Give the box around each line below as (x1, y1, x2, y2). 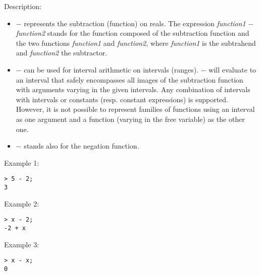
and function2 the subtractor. (16, 47, 108, 58)
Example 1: (4, 157, 39, 168)
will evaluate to (209, 64, 256, 75)
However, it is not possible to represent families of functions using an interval (16, 104, 255, 114)
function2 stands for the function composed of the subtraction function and (16, 28, 249, 38)
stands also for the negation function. (24, 141, 139, 151)
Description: (4, 1, 41, 11)
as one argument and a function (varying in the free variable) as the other (16, 113, 245, 124)
